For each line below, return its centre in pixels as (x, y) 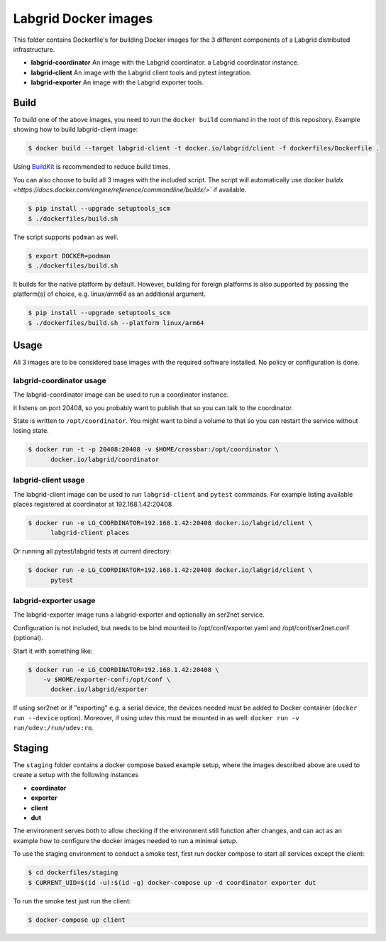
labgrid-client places (90, 533)
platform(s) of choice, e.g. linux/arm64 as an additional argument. (109, 294)
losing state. (31, 431)
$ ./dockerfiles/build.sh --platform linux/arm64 (116, 323)
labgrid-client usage (49, 480)
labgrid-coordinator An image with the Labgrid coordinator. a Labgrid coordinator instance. (165, 62)
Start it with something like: (53, 651)
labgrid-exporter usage (54, 601)
